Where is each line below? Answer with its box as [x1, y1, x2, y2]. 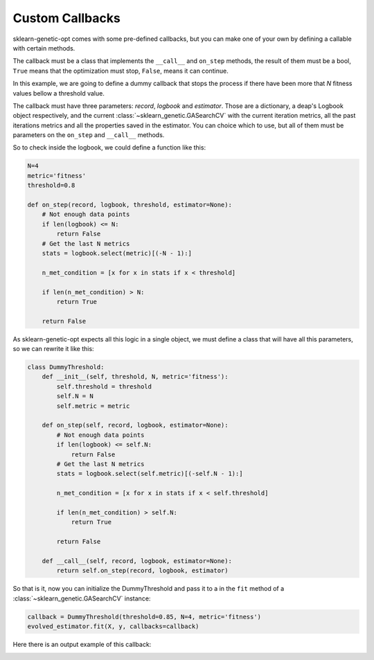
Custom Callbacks [12, 10, 121, 26]
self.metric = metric [56, 402, 130, 410]
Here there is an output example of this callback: [12, 640, 152, 648]
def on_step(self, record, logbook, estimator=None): [42, 421, 229, 429]
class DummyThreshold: [27, 364, 105, 371]
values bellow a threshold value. [12, 89, 105, 97]
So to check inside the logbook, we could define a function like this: [12, 143, 206, 152]
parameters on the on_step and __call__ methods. [12, 131, 165, 139]
